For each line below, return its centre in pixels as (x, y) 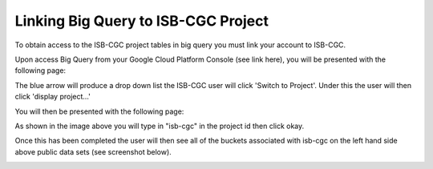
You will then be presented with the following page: (99, 111)
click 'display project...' (53, 97)
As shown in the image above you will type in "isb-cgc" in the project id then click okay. (160, 126)
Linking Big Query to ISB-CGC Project (142, 21)
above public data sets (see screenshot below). (93, 151)
